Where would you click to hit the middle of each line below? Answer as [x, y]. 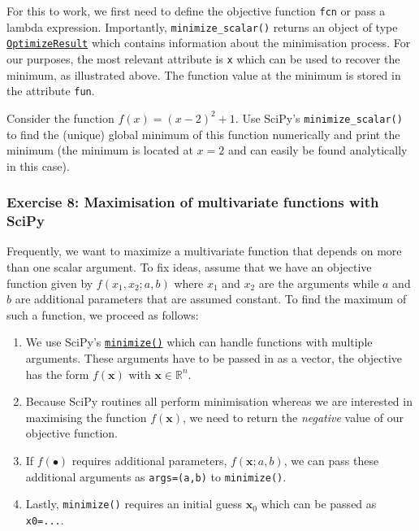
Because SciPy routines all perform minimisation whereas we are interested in [219, 401]
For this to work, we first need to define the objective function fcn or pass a [196, 11]
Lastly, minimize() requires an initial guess [134, 504]
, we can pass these [331, 461]
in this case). [38, 165]
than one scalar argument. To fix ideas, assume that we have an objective [189, 267]
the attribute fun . [51, 91]
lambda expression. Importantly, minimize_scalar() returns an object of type [202, 26]
